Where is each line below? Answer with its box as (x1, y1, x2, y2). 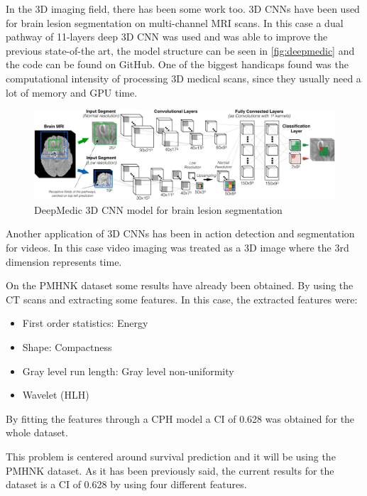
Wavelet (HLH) (22, 387, 89, 402)
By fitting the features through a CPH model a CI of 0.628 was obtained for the (6, 411, 355, 426)
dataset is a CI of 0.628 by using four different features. (6, 477, 247, 492)
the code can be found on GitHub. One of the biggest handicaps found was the (6, 57, 349, 72)
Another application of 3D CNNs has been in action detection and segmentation (6, 226, 355, 241)
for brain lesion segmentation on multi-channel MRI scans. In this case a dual (6, 15, 344, 30)
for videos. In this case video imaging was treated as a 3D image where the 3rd (6, 240, 349, 255)
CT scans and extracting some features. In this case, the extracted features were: (6, 291, 358, 306)
